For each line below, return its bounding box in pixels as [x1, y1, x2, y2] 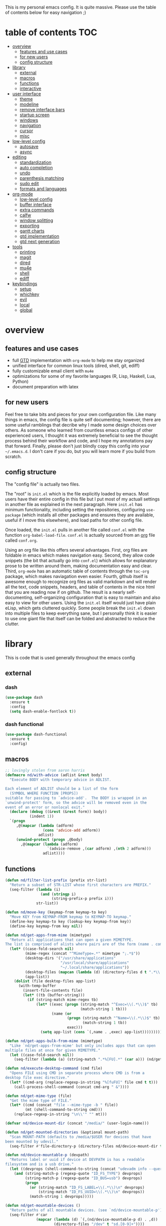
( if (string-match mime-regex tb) [27, 997, 98, 1002]
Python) [12, 378, 29, 384]
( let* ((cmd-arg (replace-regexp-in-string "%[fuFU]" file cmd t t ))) [9, 1080, 158, 1084]
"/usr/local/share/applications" [60, 960, 129, 965]
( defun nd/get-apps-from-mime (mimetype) [5, 933, 92, 938]
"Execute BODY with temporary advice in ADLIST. [9, 777, 112, 783]
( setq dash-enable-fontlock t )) [9, 709, 77, 714]
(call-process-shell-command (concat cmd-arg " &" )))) [14, 1084, 129, 1089]
